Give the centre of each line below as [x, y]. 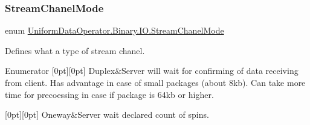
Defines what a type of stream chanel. [75, 50]
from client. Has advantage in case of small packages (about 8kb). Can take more [155, 82]
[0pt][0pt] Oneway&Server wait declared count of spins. [107, 114]
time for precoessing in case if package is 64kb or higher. [109, 94]
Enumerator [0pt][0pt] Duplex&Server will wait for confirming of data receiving [152, 71]
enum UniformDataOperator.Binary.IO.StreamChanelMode [115, 30]
